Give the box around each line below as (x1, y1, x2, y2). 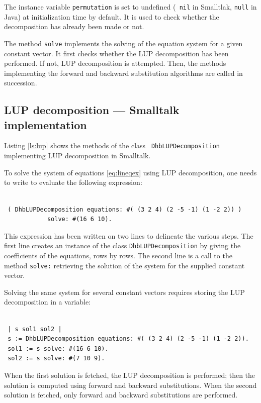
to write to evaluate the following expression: (4, 177, 142, 187)
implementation (4, 117, 87, 132)
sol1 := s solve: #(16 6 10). (8, 345, 109, 352)
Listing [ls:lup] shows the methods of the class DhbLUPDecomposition (4, 140, 220, 151)
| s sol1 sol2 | (8, 325, 62, 333)
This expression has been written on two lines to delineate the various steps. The (4, 230, 253, 241)
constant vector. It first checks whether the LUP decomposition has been (4, 48, 229, 58)
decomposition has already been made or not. (4, 21, 144, 32)
